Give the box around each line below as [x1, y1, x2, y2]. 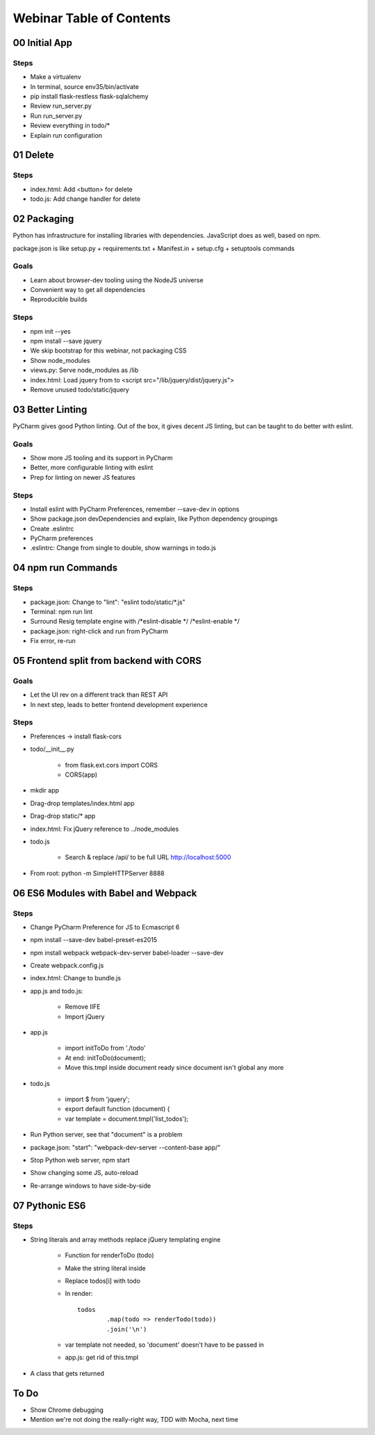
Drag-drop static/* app [30, 812, 96, 820]
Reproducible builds [30, 295, 87, 304]
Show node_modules [30, 356, 90, 364]
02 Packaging [12, 213, 74, 225]
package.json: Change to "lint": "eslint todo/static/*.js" [30, 598, 185, 606]
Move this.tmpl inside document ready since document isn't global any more [65, 1064, 284, 1072]
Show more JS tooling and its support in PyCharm [30, 453, 173, 462]
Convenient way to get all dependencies [30, 286, 146, 294]
